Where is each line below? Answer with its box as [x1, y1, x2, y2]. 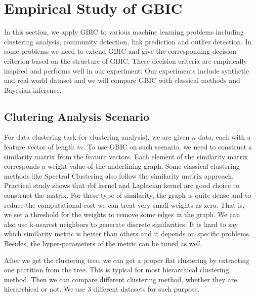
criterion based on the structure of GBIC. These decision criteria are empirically [4, 55, 247, 66]
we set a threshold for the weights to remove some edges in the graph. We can [4, 209, 240, 220]
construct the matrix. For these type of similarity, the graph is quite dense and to [4, 190, 251, 200]
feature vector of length [4, 142, 75, 152]
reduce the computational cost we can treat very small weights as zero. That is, [4, 199, 245, 210]
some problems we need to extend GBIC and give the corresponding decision [4, 46, 237, 56]
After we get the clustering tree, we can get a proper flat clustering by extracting [4, 255, 250, 265]
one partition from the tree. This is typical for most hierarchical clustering [4, 264, 229, 275]
